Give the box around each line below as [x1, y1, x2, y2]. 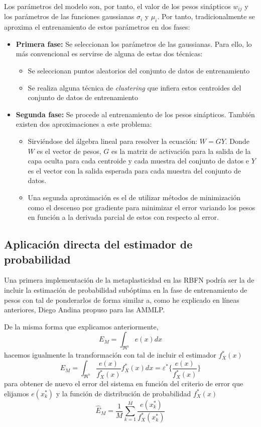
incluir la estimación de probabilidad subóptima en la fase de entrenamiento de [4, 284, 247, 295]
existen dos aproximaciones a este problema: [16, 119, 152, 129]
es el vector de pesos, [37, 145, 101, 156]
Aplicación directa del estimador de [4, 236, 193, 252]
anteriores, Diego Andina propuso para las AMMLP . [4, 304, 165, 315]
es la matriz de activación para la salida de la [111, 145, 251, 156]
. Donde [225, 136, 249, 146]
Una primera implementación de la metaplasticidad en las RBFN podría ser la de [4, 275, 254, 285]
